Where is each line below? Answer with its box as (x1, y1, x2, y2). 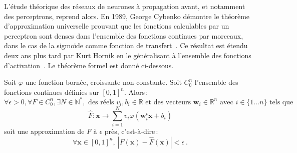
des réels (88, 98, 114, 106)
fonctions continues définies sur (4, 86, 99, 97)
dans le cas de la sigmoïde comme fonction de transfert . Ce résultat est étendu (4, 40, 248, 51)
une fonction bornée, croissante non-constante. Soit (25, 77, 182, 87)
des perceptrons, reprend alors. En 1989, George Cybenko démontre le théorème (4, 11, 250, 21)
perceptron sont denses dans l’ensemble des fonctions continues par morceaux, (4, 30, 243, 41)
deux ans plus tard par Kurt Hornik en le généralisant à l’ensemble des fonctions (4, 50, 251, 60)
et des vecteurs (145, 98, 191, 106)
